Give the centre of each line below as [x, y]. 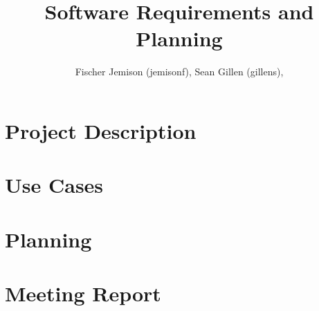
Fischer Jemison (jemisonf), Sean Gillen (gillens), [179, 72]
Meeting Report [83, 293]
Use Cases [54, 185]
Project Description [101, 130]
